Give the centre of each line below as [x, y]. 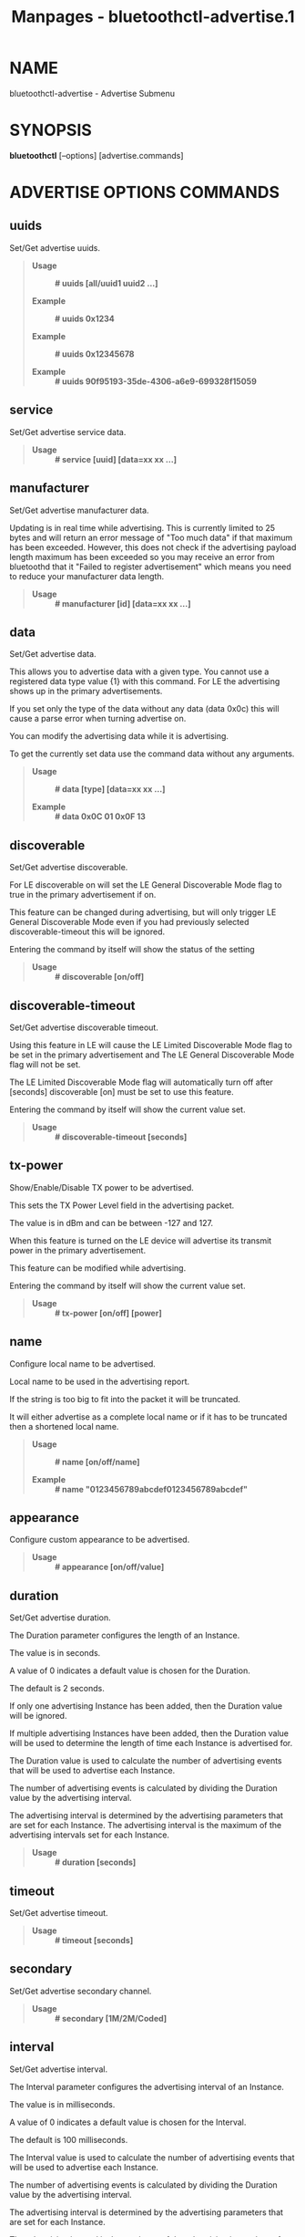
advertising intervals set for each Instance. [90, 1835]
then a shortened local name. [64, 1426]
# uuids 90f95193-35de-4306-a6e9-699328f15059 [155, 381]
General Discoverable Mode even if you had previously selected [129, 922]
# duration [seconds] [95, 1862]
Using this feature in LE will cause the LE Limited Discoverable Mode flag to [151, 1045]
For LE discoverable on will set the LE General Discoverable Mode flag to [146, 885]
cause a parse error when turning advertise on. [98, 719]
